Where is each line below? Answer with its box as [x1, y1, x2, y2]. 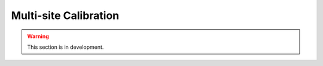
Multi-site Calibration [11, 9, 120, 22]
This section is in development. [27, 43, 104, 51]
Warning [27, 33, 49, 40]
